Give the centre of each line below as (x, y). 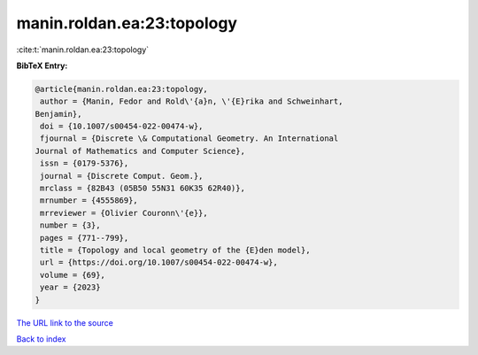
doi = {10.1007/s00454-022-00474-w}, (122, 127)
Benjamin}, (58, 114)
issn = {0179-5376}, (85, 163)
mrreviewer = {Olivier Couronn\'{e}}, (124, 213)
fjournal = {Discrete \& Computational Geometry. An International (189, 139)
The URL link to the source (65, 322)
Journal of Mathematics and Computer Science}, (140, 151)
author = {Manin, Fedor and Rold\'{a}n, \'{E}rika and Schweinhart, (192, 101)
